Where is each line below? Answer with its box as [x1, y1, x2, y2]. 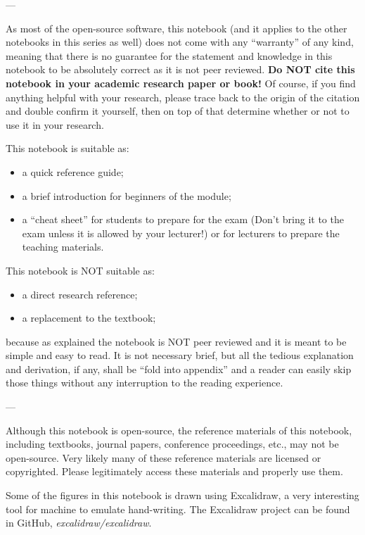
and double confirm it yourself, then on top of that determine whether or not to [6, 103, 350, 118]
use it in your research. [6, 117, 104, 132]
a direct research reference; [22, 287, 138, 301]
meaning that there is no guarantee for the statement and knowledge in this [6, 48, 333, 63]
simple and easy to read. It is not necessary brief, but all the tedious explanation [6, 348, 354, 363]
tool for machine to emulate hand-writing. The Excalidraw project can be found [6, 501, 350, 516]
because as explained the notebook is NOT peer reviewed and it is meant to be [6, 334, 347, 348]
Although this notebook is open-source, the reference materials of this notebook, [6, 422, 352, 437]
